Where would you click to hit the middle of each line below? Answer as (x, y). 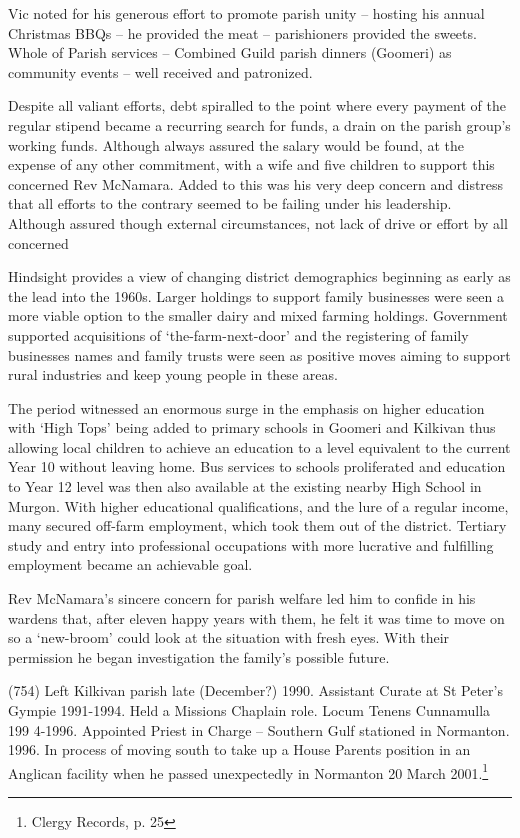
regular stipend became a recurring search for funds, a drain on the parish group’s (259, 124)
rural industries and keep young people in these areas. (173, 374)
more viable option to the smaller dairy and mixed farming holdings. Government (258, 315)
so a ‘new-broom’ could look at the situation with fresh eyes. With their (229, 637)
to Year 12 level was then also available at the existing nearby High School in (245, 486)
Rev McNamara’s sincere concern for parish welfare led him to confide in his (242, 598)
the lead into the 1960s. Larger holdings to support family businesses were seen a (256, 295)
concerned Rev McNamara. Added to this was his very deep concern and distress (256, 183)
